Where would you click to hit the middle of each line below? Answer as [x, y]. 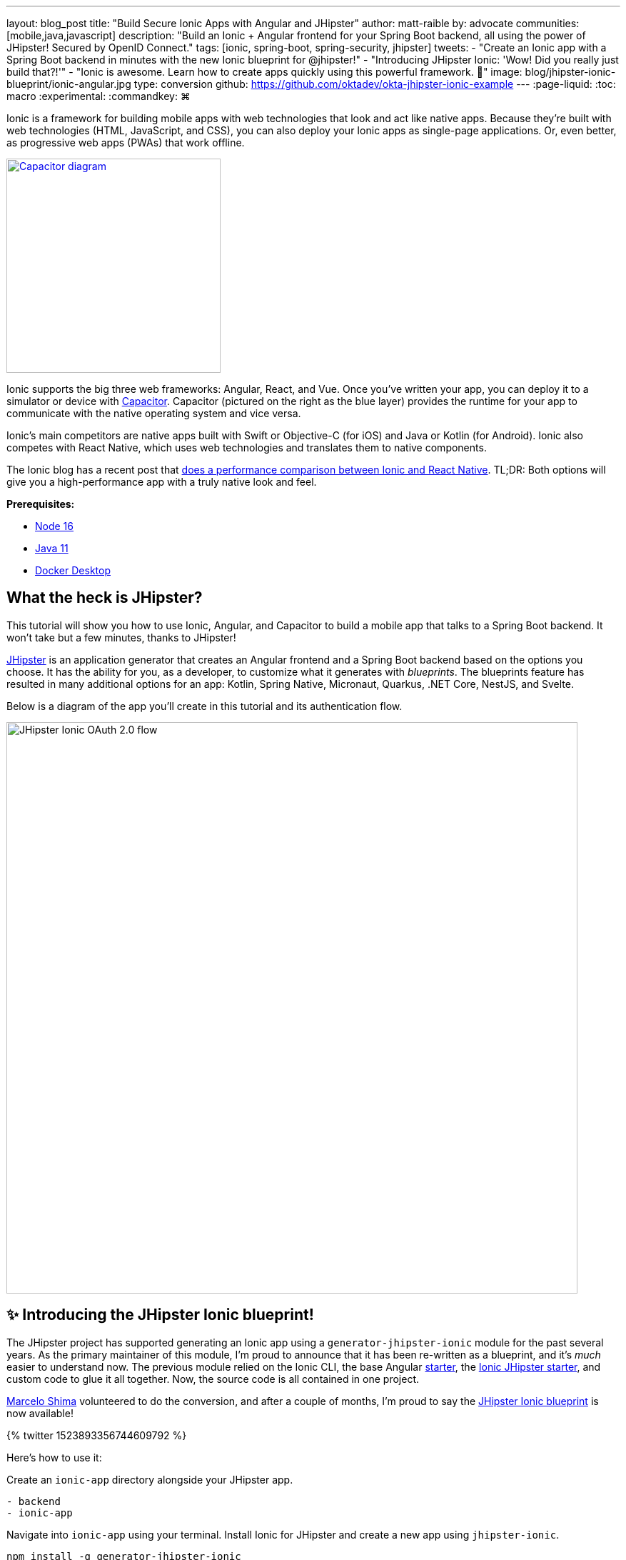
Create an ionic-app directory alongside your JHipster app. [150, 1479]
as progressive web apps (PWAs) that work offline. [126, 142]
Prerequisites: [41, 504]
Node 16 [54, 526]
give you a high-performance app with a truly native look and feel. [162, 482]
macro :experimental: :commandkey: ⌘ [99, 96]
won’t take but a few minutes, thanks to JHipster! [121, 637]
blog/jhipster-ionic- [570, 72]
